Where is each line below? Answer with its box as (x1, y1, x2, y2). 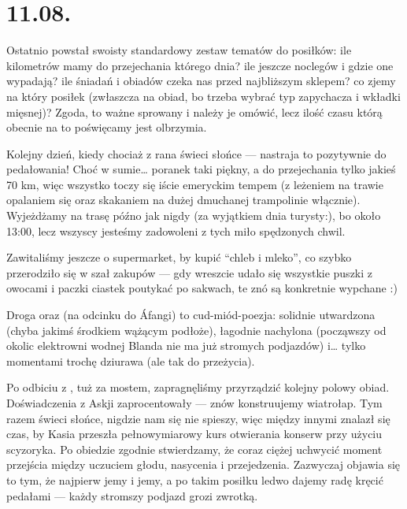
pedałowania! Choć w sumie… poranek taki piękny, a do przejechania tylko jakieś (6, 161, 396, 177)
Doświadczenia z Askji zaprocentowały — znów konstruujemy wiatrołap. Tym (6, 395, 383, 411)
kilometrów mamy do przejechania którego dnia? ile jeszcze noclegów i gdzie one (6, 57, 394, 73)
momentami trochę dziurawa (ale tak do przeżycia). (6, 352, 255, 369)
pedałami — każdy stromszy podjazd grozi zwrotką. (6, 487, 258, 503)
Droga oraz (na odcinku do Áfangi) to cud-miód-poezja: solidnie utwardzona (6, 307, 376, 323)
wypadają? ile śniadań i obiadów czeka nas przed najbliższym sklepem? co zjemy (6, 72, 396, 89)
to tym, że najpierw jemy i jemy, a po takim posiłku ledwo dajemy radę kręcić (6, 471, 383, 488)
